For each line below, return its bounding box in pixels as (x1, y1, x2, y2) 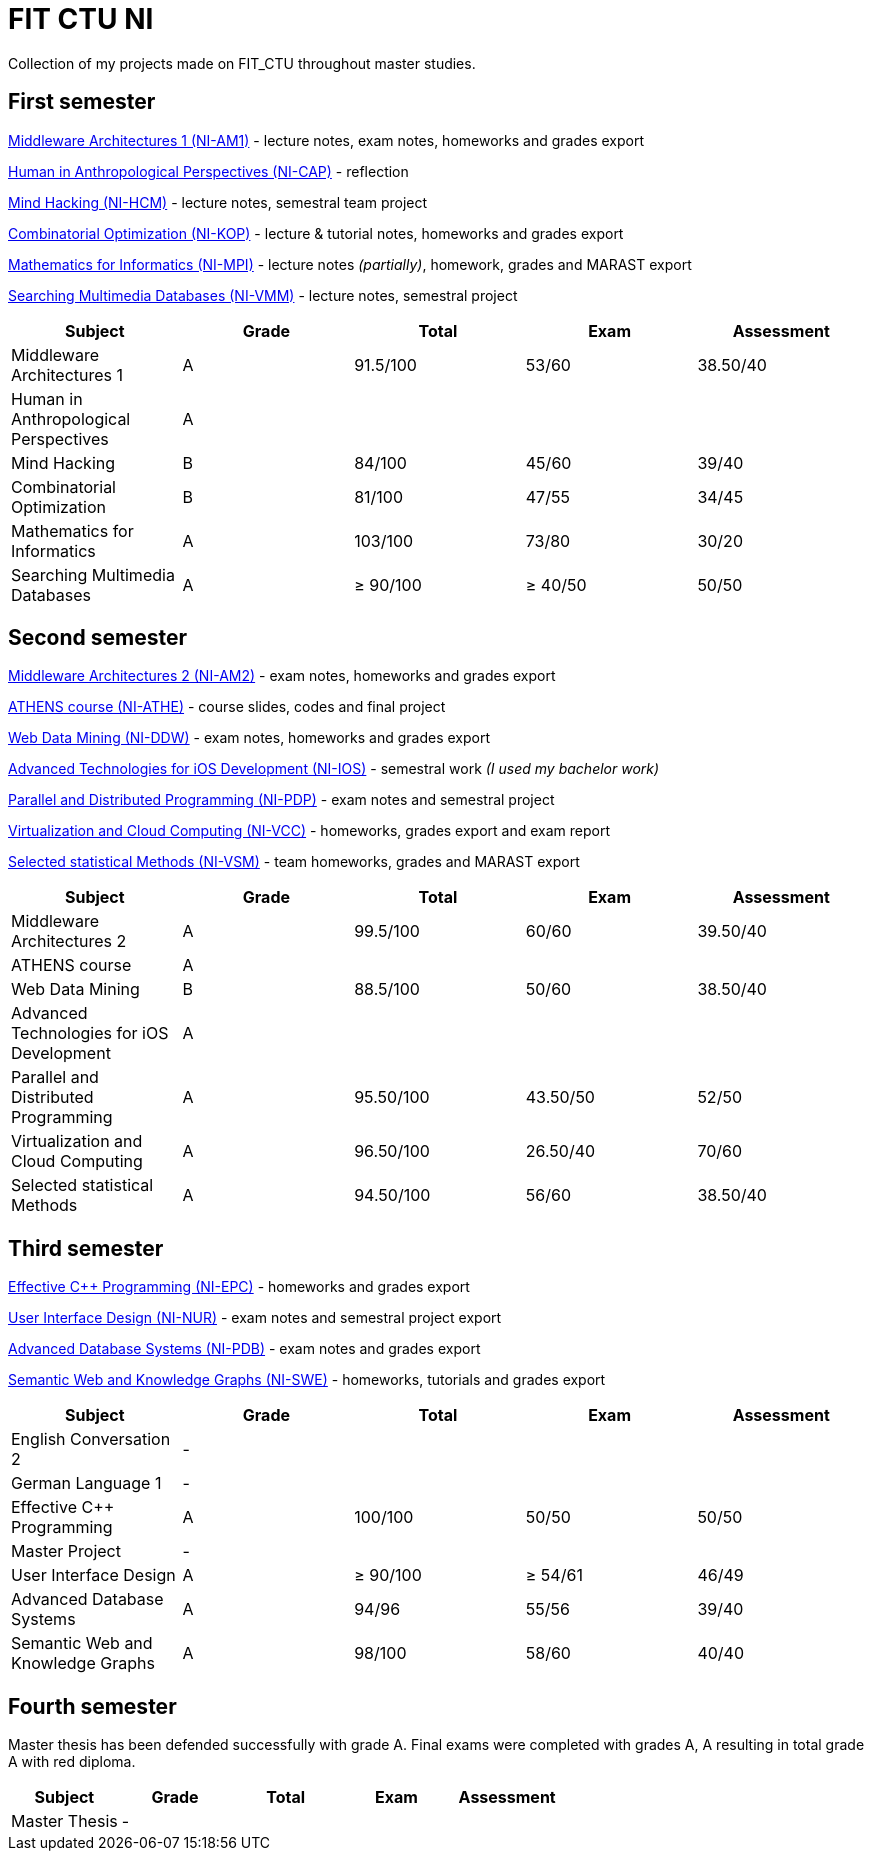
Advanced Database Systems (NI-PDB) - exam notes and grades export (8, 1340, 481, 1358)
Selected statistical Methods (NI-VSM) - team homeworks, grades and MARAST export (8, 853, 580, 871)
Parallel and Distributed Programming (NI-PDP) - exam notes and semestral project (8, 791, 555, 809)
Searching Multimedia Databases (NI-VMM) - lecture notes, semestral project (8, 286, 518, 304)
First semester (8, 89, 156, 115)
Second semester (8, 625, 188, 651)
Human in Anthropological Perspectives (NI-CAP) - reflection (8, 162, 409, 180)
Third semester (8, 1235, 164, 1261)
